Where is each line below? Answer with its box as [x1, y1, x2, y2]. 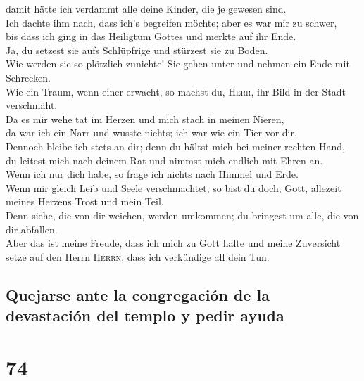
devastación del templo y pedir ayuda [6, 304, 284, 326]
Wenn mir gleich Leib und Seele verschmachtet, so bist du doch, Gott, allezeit [6, 180, 341, 195]
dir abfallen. [6, 221, 58, 236]
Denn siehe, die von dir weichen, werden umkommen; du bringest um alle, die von [6, 207, 359, 222]
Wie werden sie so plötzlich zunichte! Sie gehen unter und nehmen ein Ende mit [6, 56, 350, 71]
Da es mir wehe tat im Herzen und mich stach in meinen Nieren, [6, 111, 284, 126]
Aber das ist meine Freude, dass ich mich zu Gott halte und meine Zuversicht [6, 235, 341, 250]
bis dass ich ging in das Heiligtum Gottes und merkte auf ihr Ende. [6, 29, 296, 44]
